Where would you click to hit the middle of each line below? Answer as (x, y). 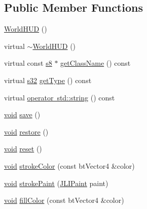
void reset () (23, 149)
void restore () (26, 131)
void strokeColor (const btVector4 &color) (69, 165)
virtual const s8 (28, 63)
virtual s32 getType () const (48, 80)
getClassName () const (96, 63)
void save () (22, 114)
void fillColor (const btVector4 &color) (64, 200)
